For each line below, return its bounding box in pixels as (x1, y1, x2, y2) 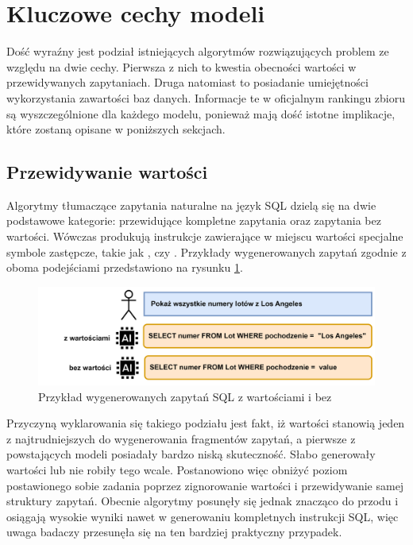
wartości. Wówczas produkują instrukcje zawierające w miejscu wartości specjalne (6, 228, 403, 245)
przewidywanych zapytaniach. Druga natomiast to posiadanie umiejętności (6, 74, 369, 91)
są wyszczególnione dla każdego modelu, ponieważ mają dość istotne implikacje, (6, 105, 396, 122)
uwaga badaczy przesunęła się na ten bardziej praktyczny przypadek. (6, 524, 342, 540)
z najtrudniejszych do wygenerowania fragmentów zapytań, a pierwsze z (6, 430, 356, 446)
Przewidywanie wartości (6, 160, 208, 184)
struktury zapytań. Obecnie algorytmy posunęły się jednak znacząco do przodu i (6, 493, 399, 509)
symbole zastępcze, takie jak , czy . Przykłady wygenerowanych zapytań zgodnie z (6, 243, 407, 260)
